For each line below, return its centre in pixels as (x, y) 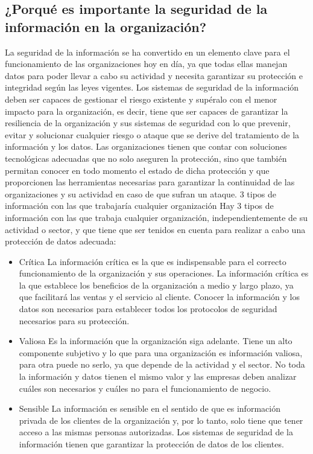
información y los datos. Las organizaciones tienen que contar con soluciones (146, 146)
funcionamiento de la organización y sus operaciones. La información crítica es (164, 273)
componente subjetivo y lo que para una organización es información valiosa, (161, 352)
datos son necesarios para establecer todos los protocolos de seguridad (148, 309)
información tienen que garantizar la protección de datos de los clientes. (151, 444)
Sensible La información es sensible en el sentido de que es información (150, 408)
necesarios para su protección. (74, 320)
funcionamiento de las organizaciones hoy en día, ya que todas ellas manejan (146, 64)
